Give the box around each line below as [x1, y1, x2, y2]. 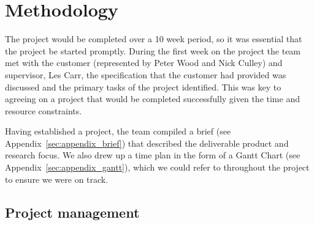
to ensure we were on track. [5, 172, 109, 185]
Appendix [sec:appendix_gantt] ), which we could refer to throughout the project [5, 161, 310, 174]
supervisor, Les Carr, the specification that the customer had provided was [5, 68, 286, 81]
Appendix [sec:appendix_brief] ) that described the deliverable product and [5, 136, 289, 149]
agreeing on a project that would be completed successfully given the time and [5, 92, 300, 105]
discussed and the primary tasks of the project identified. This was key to [5, 80, 281, 93]
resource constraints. [5, 104, 82, 117]
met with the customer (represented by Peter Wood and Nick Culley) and [5, 56, 283, 69]
